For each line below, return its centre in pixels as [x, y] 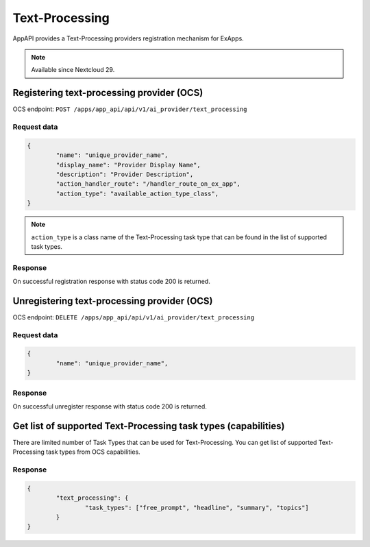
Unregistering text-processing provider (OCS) [113, 301]
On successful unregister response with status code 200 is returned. [110, 406]
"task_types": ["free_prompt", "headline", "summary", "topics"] [197, 508]
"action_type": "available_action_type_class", [137, 193]
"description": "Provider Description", [125, 174]
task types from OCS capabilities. [93, 452]
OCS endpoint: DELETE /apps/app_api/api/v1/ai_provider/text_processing [134, 317]
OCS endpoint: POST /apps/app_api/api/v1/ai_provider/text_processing [130, 109]
